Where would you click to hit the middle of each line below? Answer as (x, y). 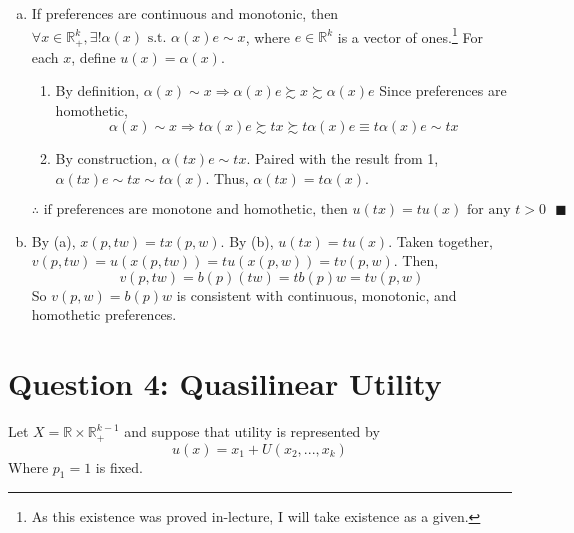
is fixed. (119, 466)
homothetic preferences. (104, 314)
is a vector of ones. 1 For (410, 35)
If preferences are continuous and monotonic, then (185, 13)
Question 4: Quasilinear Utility (225, 383)
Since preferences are (443, 90)
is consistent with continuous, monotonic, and (316, 294)
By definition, (97, 90)
